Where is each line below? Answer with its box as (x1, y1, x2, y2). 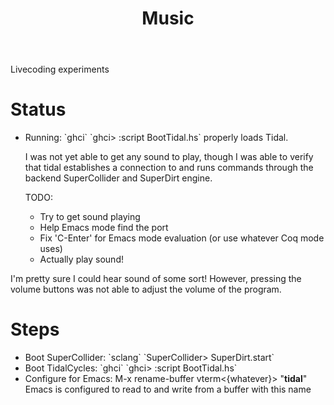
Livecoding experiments (10, 63, 110, 76)
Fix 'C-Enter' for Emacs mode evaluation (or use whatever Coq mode (39, 232, 325, 244)
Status (10, 98, 67, 121)
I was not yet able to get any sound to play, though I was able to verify (24, 151, 314, 163)
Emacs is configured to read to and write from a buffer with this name (24, 383, 312, 396)
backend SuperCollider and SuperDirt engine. (24, 172, 213, 184)
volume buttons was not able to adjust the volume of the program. (10, 283, 282, 296)
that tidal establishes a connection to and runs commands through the (24, 162, 314, 174)
